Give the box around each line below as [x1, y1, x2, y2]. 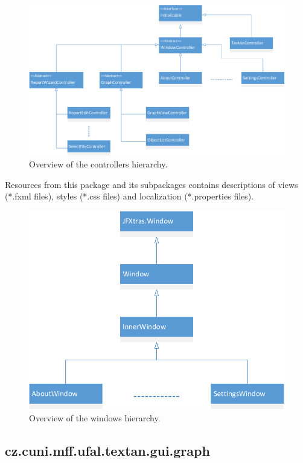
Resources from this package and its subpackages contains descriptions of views [5, 178, 298, 190]
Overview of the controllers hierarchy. [29, 158, 168, 170]
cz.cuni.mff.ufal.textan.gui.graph [5, 441, 210, 460]
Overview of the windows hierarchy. [29, 412, 161, 424]
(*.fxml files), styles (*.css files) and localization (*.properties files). [5, 190, 254, 202]
